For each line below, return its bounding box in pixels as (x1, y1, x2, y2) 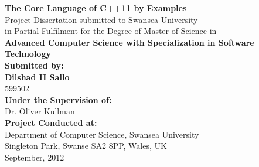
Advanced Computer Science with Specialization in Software (5, 36, 254, 48)
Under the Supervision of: (5, 93, 112, 105)
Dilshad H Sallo (5, 70, 70, 83)
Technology (5, 47, 51, 60)
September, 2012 (5, 151, 64, 163)
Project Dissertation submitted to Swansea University (5, 13, 198, 25)
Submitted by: (5, 59, 64, 71)
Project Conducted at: (5, 116, 97, 128)
